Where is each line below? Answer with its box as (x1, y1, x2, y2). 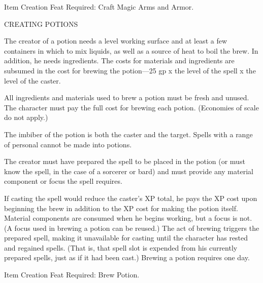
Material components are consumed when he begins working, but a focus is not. (4, 213, 252, 223)
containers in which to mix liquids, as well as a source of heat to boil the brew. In (4, 45, 258, 56)
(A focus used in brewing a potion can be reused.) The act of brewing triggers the (4, 222, 259, 233)
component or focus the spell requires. (4, 176, 122, 186)
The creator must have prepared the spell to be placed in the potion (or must (4, 156, 245, 167)
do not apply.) (4, 112, 48, 123)
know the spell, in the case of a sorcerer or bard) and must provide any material (4, 166, 253, 176)
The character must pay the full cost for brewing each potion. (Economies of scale (4, 102, 259, 112)
